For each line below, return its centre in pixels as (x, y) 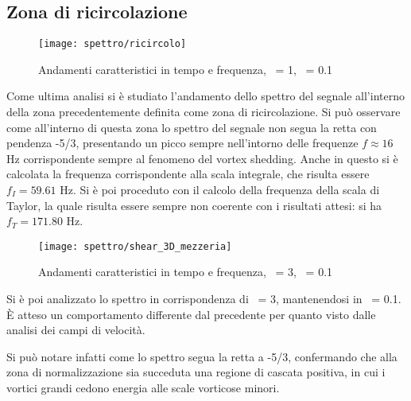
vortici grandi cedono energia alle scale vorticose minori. (143, 388)
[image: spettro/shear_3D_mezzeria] (135, 246)
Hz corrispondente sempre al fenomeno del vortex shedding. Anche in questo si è (202, 158)
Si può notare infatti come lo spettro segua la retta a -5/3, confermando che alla (202, 356)
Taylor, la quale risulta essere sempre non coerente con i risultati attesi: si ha (194, 205)
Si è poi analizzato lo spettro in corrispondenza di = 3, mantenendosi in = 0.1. (204, 299)
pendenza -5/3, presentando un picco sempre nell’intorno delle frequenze (182, 143)
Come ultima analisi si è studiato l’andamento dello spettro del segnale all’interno (205, 96)
